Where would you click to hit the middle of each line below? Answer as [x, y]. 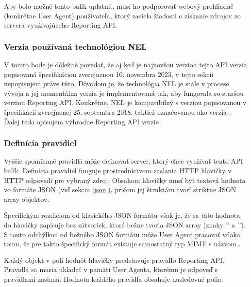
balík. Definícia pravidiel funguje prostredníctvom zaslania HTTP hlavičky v [118, 170]
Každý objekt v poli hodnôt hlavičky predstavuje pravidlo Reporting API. [114, 260]
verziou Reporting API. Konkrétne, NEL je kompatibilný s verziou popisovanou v [125, 102]
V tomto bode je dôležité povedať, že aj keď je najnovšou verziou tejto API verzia [125, 64]
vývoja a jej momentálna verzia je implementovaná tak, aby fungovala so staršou [124, 93]
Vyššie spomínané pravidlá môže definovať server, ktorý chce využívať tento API [124, 161]
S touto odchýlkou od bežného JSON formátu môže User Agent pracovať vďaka [122, 234]
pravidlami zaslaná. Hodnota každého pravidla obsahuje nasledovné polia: [114, 279]
